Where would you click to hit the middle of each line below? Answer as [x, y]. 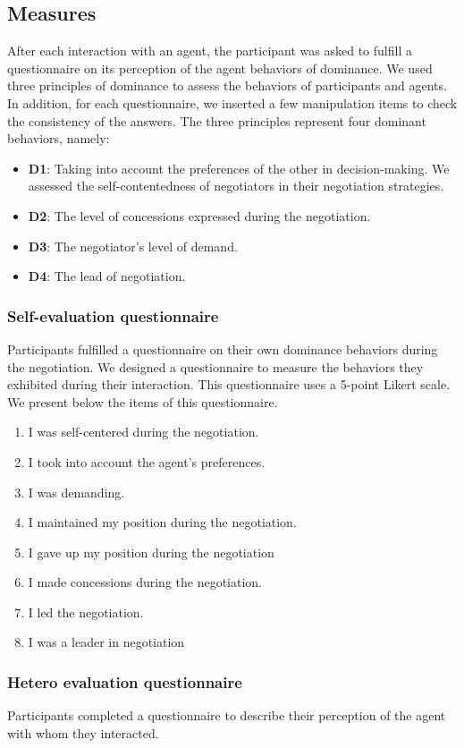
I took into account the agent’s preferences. [147, 461]
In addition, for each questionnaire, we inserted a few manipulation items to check [232, 102]
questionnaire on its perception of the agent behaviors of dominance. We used [220, 68]
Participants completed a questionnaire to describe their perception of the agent [227, 715]
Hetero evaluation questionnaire [125, 682]
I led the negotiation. [86, 612]
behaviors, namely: [59, 138]
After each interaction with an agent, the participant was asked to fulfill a [210, 51]
